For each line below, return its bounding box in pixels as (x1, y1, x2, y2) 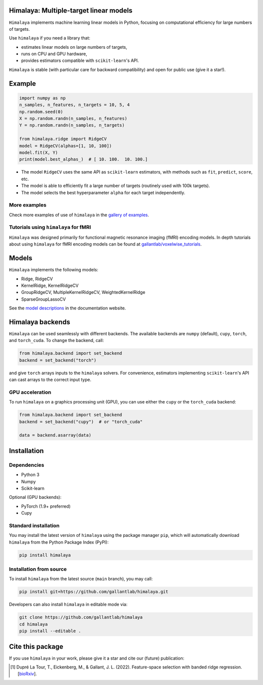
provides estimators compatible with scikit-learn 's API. (21, 57, 139, 63)
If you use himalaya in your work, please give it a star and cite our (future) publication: (9, 655, 185, 661)
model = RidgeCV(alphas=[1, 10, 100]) (19, 143, 112, 149)
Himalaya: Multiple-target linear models (9, 6, 132, 15)
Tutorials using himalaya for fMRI (9, 224, 91, 231)
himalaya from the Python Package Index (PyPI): (9, 539, 109, 545)
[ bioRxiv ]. (18, 671, 37, 677)
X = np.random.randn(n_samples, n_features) (19, 116, 128, 121)
